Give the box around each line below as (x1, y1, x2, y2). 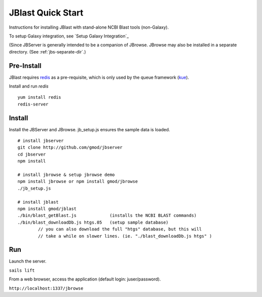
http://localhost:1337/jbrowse (9, 285, 83, 291)
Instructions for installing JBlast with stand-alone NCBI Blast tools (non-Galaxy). (9, 24, 169, 30)
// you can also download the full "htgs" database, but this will (38, 227, 202, 232)
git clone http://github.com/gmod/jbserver (17, 145, 123, 150)
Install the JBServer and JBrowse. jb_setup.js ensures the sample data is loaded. (9, 126, 170, 132)
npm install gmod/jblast (17, 206, 77, 211)
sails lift (9, 267, 35, 273)
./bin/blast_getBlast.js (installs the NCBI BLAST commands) (17, 213, 197, 218)
